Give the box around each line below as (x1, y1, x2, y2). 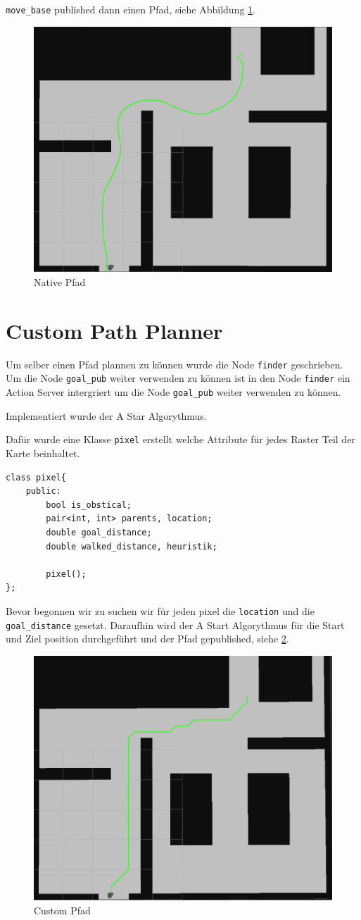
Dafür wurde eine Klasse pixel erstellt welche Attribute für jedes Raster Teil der (6, 432, 355, 447)
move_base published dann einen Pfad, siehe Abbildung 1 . (6, 2, 255, 16)
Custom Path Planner (6, 316, 223, 344)
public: (25, 486, 61, 497)
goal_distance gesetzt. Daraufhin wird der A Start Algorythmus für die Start (6, 617, 345, 632)
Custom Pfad (34, 902, 91, 917)
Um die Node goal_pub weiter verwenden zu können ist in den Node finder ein (6, 371, 350, 385)
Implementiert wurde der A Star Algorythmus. (6, 408, 207, 423)
